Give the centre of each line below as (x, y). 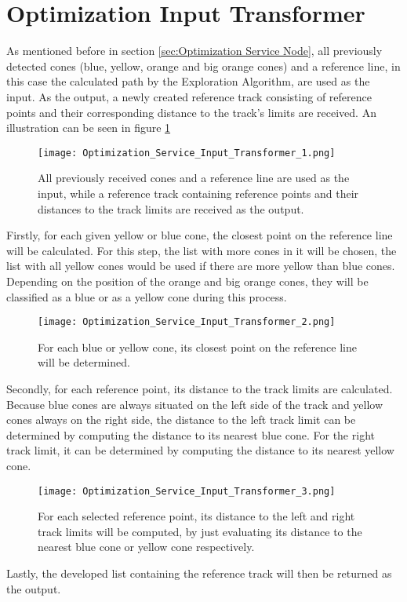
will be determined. (84, 362)
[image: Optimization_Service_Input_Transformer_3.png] (187, 491)
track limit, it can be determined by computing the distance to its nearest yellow (200, 450)
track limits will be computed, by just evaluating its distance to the (200, 531)
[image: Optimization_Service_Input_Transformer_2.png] (187, 322)
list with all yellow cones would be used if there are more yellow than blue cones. (201, 266)
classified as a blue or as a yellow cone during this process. (147, 296)
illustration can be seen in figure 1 (89, 128)
